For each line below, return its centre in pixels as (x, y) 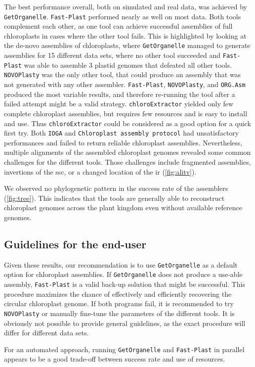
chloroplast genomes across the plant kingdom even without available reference (123, 207)
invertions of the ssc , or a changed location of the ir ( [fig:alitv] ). (100, 171)
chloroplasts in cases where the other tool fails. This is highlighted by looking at (125, 35)
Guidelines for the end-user (75, 244)
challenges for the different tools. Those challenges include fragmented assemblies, (127, 162)
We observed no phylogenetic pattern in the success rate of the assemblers (116, 188)
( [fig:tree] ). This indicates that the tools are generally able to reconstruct (114, 198)
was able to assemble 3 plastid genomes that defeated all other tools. (128, 65)
